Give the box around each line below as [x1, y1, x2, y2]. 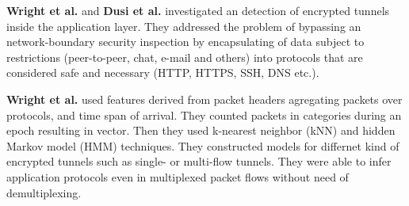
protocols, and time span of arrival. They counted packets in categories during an [6, 106, 402, 123]
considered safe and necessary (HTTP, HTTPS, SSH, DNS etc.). [6, 64, 319, 81]
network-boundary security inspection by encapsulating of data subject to [6, 33, 365, 50]
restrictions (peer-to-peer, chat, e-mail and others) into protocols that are [6, 48, 363, 65]
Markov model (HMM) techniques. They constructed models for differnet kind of [6, 137, 399, 154]
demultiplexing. [6, 184, 82, 200]
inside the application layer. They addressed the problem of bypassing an [6, 17, 361, 34]
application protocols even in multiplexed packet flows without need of [6, 168, 349, 185]
